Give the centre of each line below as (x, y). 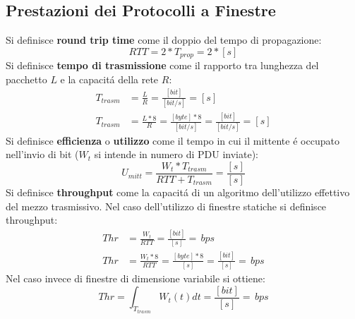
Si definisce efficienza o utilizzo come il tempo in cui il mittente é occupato (173, 140)
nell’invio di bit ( (42, 154)
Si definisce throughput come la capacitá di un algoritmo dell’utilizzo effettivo (178, 192)
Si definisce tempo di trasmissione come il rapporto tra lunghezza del (162, 65)
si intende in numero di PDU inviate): (176, 154)
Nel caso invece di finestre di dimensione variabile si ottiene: (136, 278)
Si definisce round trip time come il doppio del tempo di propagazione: (164, 40)
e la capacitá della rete (109, 79)
